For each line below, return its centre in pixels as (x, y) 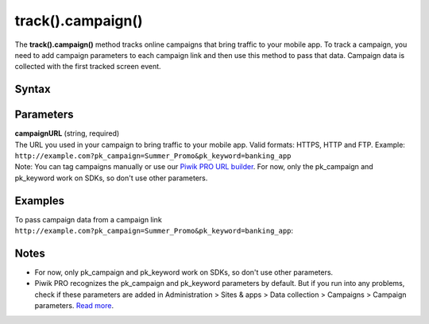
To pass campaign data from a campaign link (88, 219)
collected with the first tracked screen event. (88, 67)
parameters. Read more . (74, 306)
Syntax (33, 89)
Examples (40, 201)
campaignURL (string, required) (67, 133)
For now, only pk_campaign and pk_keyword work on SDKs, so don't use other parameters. (184, 272)
